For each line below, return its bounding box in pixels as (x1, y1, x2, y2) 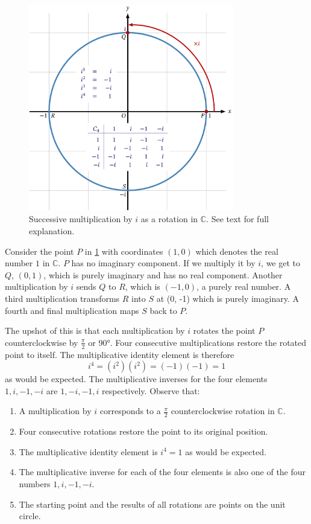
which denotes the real (195, 244, 278, 257)
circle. (19, 510, 41, 522)
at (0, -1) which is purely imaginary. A (156, 292, 299, 304)
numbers (19, 478, 51, 490)
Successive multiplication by (29, 212, 133, 225)
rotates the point (193, 324, 256, 337)
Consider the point (5, 244, 74, 257)
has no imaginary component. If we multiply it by (71, 257, 256, 269)
